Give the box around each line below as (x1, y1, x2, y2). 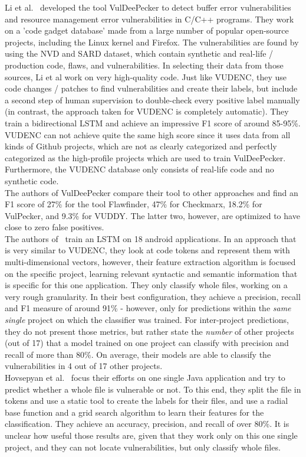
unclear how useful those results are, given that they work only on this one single (5, 429, 298, 441)
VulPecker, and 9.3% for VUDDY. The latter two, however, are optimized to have (5, 209, 300, 221)
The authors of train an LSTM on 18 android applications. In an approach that (5, 232, 297, 244)
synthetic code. (5, 174, 59, 187)
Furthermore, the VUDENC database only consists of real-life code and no (5, 163, 274, 175)
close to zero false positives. (5, 221, 104, 233)
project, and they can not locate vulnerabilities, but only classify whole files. (5, 440, 281, 453)
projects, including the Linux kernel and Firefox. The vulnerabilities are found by (5, 35, 299, 48)
